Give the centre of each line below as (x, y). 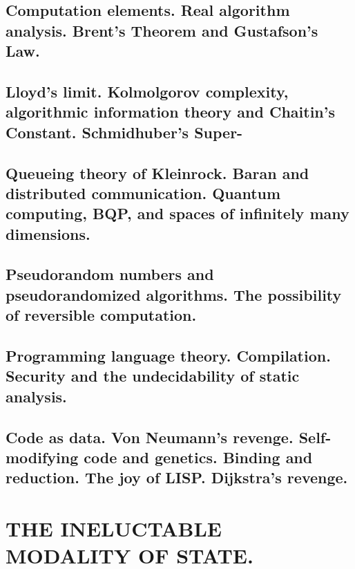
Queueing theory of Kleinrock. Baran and (157, 172)
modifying (42, 457)
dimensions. (48, 233)
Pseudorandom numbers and (110, 274)
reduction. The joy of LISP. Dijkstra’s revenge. (177, 477)
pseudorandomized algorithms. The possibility (174, 294)
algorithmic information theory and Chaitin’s (170, 112)
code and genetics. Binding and (198, 457)
